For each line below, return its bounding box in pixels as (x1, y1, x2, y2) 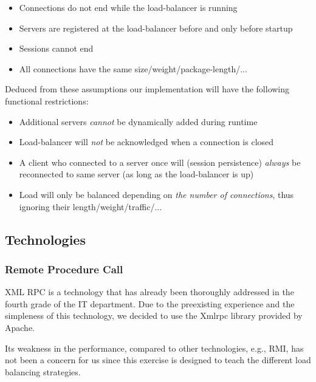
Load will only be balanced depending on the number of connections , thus (19, 188, 294, 200)
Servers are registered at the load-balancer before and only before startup (19, 21, 293, 34)
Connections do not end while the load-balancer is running (19, 1, 238, 13)
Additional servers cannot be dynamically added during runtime (19, 115, 258, 128)
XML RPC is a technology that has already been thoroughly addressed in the (5, 285, 294, 298)
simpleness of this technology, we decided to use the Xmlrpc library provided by (5, 309, 303, 322)
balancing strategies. (5, 365, 81, 378)
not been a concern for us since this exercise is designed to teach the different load (5, 353, 311, 366)
